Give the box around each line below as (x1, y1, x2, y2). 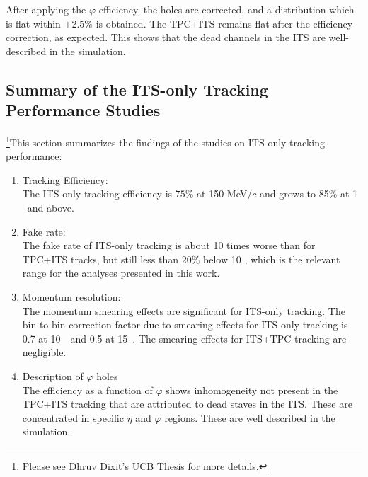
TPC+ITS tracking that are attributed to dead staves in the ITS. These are (22, 396, 352, 411)
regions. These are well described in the (164, 410, 335, 425)
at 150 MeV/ (197, 186, 253, 201)
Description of (22, 368, 84, 383)
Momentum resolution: (22, 289, 121, 304)
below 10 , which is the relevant (203, 251, 340, 266)
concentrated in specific (22, 410, 125, 425)
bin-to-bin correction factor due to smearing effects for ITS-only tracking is (22, 317, 348, 332)
